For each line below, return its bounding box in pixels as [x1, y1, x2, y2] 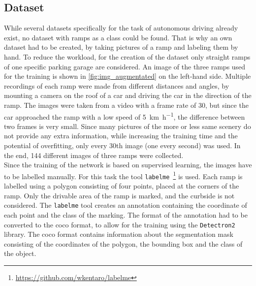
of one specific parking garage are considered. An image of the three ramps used [4, 61, 246, 71]
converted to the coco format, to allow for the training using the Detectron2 [4, 219, 235, 229]
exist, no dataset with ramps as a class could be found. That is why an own [4, 32, 232, 42]
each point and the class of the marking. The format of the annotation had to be [4, 209, 248, 220]
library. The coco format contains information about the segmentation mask [4, 229, 233, 239]
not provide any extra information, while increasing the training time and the [4, 130, 238, 141]
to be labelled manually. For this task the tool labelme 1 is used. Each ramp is [4, 169, 243, 181]
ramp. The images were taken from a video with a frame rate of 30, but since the [4, 99, 249, 110]
